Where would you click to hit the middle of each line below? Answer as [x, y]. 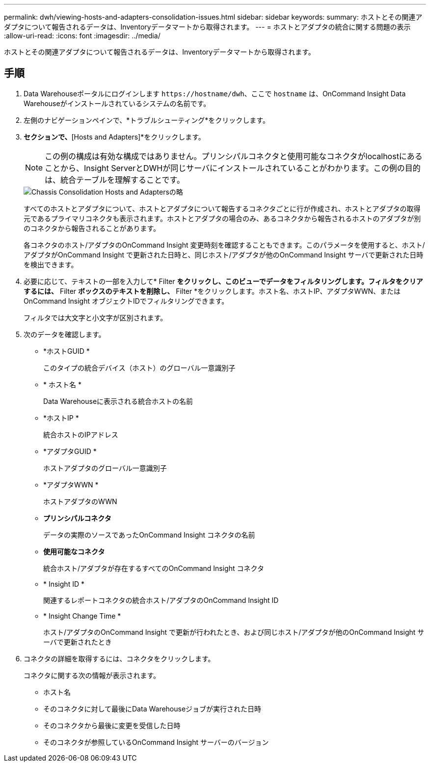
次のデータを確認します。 [65, 334]
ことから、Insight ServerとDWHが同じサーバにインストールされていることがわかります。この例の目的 [233, 168]
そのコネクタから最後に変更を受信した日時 [112, 725]
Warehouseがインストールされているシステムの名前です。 [117, 103]
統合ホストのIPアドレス [81, 434]
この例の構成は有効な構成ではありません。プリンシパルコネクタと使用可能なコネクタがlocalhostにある [234, 156]
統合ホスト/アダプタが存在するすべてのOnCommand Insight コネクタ [154, 568]
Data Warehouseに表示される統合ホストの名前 [118, 401]
